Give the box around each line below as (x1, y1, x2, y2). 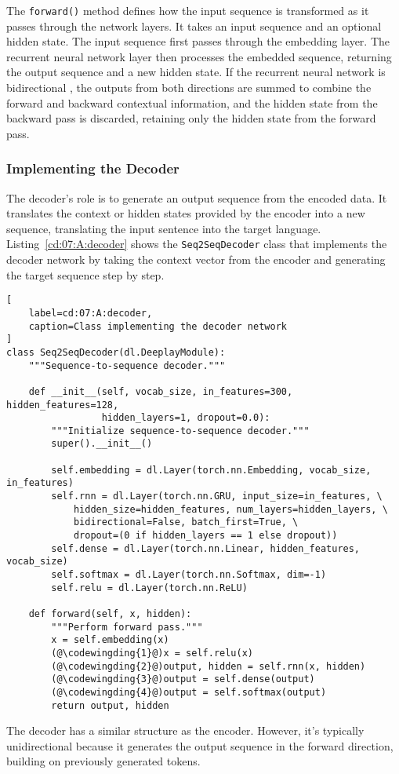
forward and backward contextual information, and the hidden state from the (6, 94, 378, 111)
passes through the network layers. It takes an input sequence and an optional (6, 17, 382, 34)
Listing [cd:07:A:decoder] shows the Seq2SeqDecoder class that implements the (6, 235, 387, 252)
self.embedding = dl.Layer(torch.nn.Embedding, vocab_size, (51, 464, 372, 476)
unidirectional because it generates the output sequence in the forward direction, (6, 737, 394, 754)
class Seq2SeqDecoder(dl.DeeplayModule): (6, 346, 226, 358)
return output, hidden (51, 699, 169, 711)
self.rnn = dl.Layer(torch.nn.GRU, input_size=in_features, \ (51, 491, 383, 502)
